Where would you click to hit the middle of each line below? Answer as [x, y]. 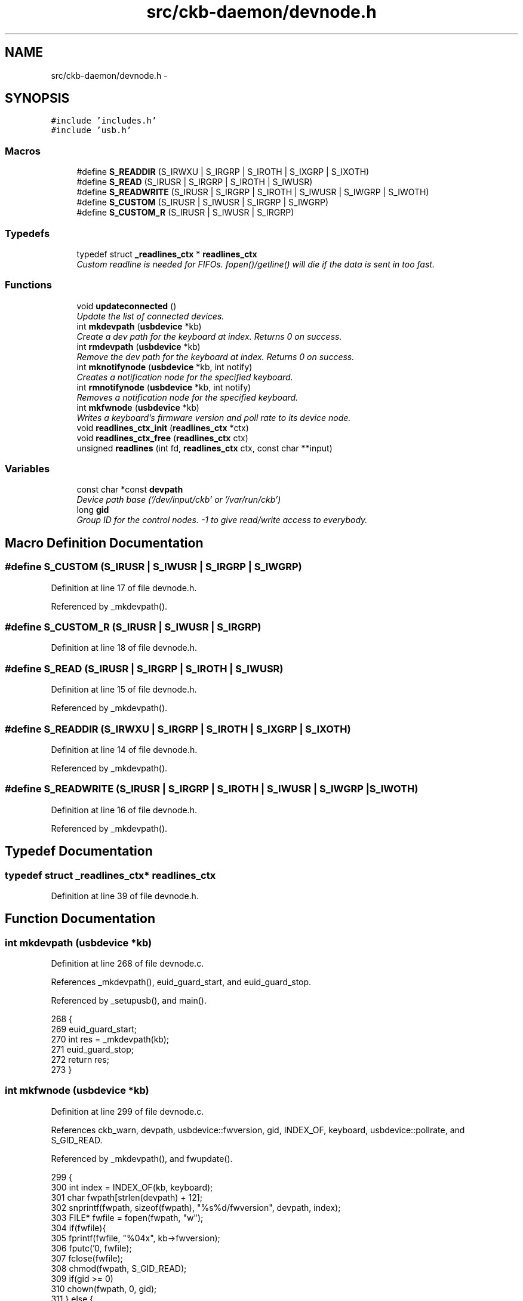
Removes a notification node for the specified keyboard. [187, 397]
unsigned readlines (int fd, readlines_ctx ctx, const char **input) [204, 448]
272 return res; [80, 1060]
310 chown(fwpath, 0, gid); [104, 1288]
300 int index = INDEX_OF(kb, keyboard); [132, 1187]
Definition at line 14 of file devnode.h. [124, 749]
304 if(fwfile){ [79, 1228]
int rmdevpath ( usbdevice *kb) [139, 346]
